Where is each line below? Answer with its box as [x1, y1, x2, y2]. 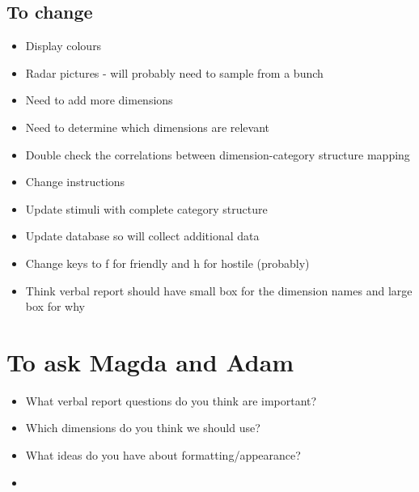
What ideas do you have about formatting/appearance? [25, 447, 301, 464]
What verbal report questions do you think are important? [25, 392, 317, 409]
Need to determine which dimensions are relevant [25, 118, 270, 135]
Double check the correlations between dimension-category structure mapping [25, 146, 410, 163]
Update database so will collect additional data [25, 227, 260, 244]
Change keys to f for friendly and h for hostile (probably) [25, 254, 310, 271]
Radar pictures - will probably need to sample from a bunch [25, 64, 324, 81]
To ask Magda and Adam [6, 345, 294, 378]
